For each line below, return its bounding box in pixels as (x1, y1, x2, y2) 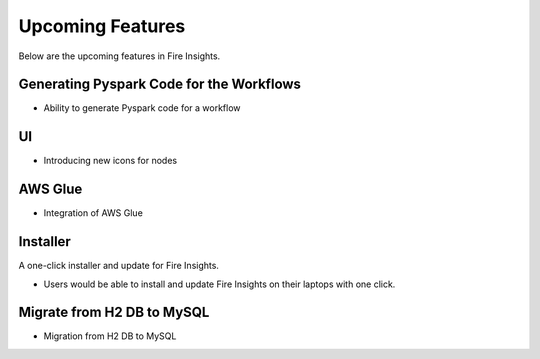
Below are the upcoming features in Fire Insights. (18, 50, 221, 62)
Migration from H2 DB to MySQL (43, 330, 177, 342)
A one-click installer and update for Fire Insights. (18, 260, 220, 272)
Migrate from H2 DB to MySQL (18, 304, 210, 321)
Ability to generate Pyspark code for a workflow (43, 102, 241, 114)
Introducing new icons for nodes (43, 155, 178, 167)
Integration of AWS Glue (43, 207, 144, 219)
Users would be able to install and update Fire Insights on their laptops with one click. (43, 278, 396, 290)
